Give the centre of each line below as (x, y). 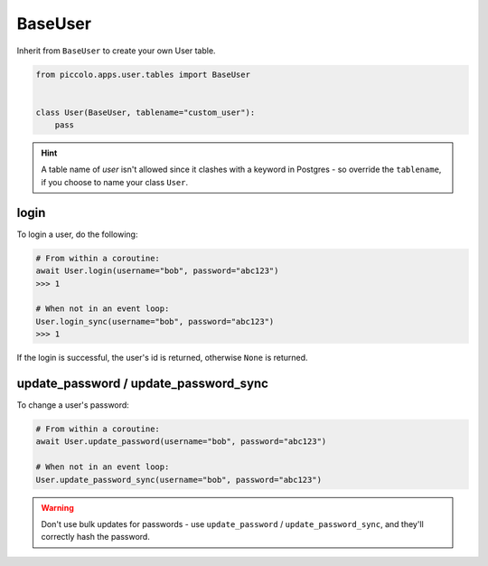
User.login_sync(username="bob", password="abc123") (155, 321)
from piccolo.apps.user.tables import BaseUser (143, 74)
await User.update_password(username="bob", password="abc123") (181, 442)
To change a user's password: (73, 405)
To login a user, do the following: (77, 234)
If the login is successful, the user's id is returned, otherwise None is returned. (162, 358)
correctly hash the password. (96, 537)
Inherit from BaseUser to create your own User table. (116, 51)
